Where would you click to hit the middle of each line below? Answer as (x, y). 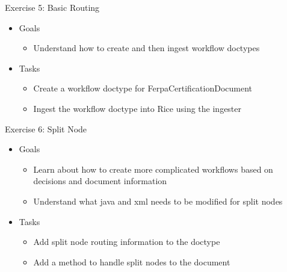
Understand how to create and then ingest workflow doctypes (147, 48)
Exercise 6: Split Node (46, 128)
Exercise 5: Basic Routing (52, 7)
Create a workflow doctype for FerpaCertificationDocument (143, 88)
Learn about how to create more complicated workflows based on (153, 169)
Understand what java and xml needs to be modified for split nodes (158, 201)
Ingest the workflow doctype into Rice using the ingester (137, 108)
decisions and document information (100, 181)
